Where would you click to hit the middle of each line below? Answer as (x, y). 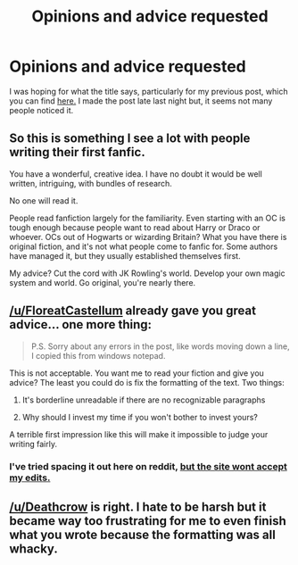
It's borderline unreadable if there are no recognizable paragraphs (144, 400)
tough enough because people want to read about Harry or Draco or (135, 227)
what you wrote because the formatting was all (143, 534)
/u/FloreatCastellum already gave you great (133, 311)
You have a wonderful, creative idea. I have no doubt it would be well (136, 174)
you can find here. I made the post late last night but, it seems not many (141, 101)
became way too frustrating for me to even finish (148, 521)
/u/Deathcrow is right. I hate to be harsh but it (138, 507)
